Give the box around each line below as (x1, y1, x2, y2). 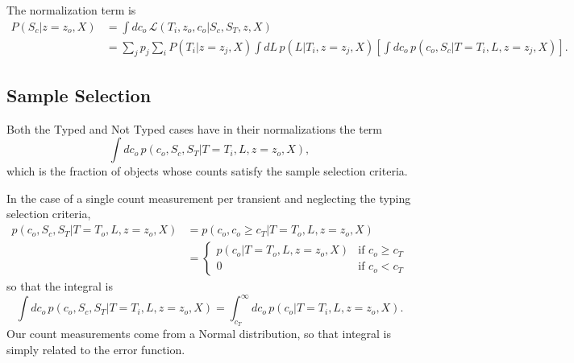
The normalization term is (6, 2, 136, 18)
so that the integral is (6, 278, 114, 295)
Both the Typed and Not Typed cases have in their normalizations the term (6, 120, 383, 137)
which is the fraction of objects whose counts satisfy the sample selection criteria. (6, 163, 408, 179)
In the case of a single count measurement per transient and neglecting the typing (6, 189, 411, 206)
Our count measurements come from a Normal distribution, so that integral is (6, 325, 391, 342)
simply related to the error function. (6, 340, 185, 357)
